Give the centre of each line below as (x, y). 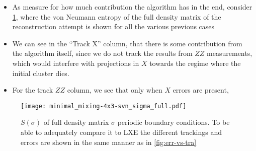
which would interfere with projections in (76, 63)
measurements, (230, 53)
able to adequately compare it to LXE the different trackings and (121, 132)
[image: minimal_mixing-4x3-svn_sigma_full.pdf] (104, 106)
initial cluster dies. (41, 73)
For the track (33, 90)
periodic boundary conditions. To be (174, 122)
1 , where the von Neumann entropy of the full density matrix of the (117, 16)
